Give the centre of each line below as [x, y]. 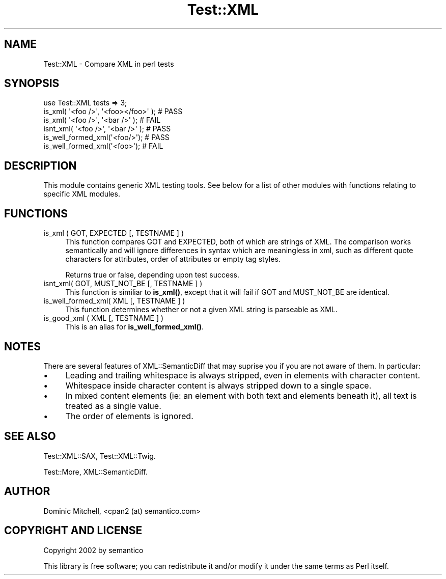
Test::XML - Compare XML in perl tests [109, 64]
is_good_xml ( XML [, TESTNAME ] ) [104, 318]
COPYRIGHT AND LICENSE [73, 531]
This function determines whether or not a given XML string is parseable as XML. [201, 310]
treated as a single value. [113, 406]
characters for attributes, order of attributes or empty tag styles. [173, 259]
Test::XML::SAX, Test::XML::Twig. [100, 456]
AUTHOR [27, 491]
